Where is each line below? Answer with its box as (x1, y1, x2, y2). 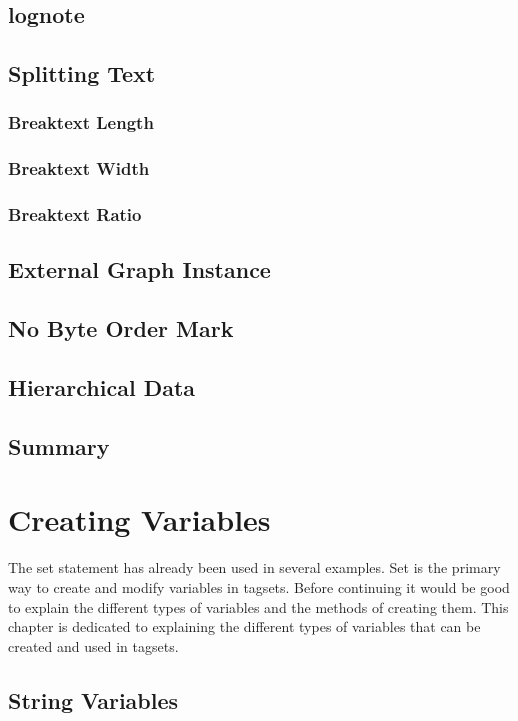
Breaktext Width (8, 156, 150, 181)
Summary (8, 430, 110, 461)
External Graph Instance (8, 254, 271, 285)
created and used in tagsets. (8, 635, 179, 656)
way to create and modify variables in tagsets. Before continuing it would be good (8, 576, 510, 597)
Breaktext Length (8, 110, 154, 135)
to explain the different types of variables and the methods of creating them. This (8, 596, 509, 617)
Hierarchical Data (8, 372, 196, 403)
